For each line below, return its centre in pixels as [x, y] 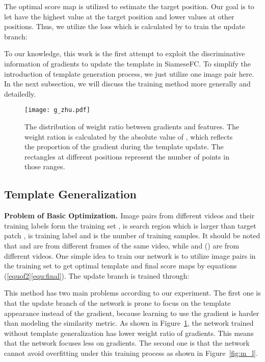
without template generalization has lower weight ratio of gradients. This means [129, 333]
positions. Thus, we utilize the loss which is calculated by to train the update [125, 26]
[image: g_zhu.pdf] [57, 110]
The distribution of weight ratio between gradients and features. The [132, 126]
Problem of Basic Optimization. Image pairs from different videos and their [129, 216]
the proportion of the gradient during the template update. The [124, 146]
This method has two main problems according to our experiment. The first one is [132, 293]
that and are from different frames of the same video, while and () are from [122, 245]
